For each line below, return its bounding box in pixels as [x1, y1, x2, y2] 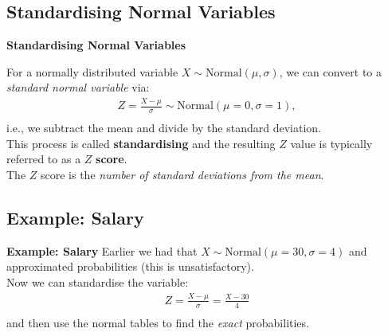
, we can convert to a [279, 63, 382, 80]
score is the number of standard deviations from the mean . [41, 166, 324, 182]
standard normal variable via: [6, 79, 150, 96]
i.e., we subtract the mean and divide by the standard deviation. [6, 119, 321, 136]
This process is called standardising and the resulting [6, 135, 276, 151]
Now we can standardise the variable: [6, 273, 189, 290]
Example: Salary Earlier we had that [6, 242, 198, 259]
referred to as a [6, 150, 81, 167]
